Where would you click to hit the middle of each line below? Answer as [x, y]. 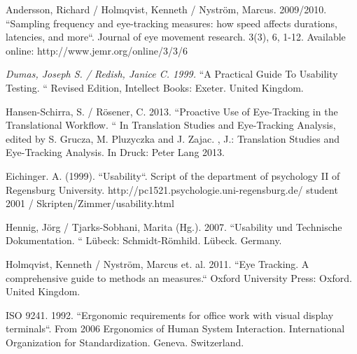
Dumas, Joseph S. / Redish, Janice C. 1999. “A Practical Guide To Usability [172, 74]
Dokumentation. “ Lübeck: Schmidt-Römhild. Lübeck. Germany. [144, 240]
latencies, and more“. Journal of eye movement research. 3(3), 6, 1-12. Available [176, 37]
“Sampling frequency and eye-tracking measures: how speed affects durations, [171, 23]
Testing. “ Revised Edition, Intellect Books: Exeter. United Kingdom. [155, 87]
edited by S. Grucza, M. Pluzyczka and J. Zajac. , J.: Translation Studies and [173, 138]
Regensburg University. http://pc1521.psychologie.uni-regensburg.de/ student [172, 189]
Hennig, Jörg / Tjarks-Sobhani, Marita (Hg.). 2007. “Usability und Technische [174, 226]
